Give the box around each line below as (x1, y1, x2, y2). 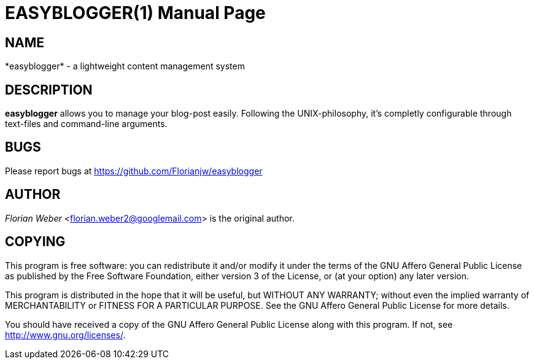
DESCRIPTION (5, 82, 93, 98)
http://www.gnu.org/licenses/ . (5, 329, 126, 340)
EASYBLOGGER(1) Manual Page (5, 2, 266, 23)
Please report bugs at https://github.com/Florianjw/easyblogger (5, 165, 263, 176)
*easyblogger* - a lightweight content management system (5, 61, 245, 72)
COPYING (5, 234, 66, 250)
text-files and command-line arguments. (5, 118, 168, 130)
